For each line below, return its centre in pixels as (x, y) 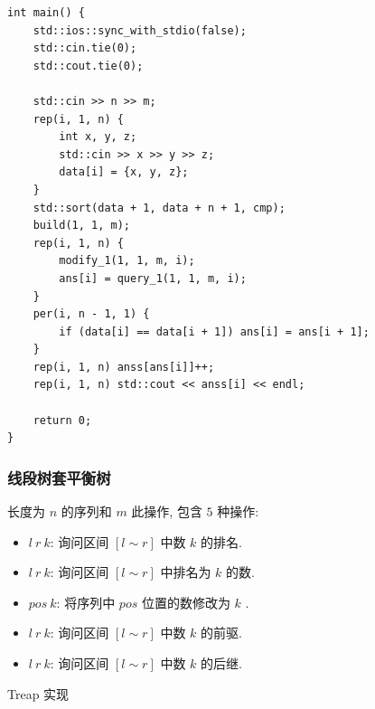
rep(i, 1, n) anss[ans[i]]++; (124, 367)
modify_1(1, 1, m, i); (127, 261)
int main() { (46, 13)
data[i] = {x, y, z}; (124, 172)
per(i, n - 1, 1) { (91, 314)
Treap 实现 (38, 693)
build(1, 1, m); (82, 226)
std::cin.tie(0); (85, 48)
